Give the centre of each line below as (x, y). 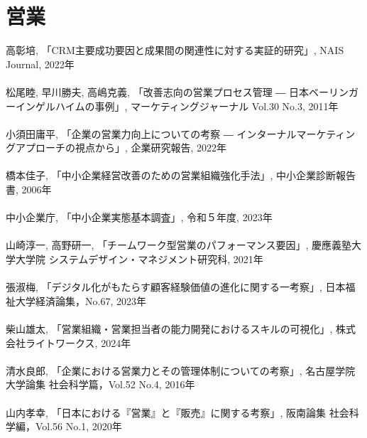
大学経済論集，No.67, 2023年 (81, 300)
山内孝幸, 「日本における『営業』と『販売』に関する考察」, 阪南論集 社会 (177, 412)
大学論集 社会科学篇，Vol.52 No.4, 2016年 (100, 384)
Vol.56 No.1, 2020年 (78, 426)
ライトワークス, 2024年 (78, 342)
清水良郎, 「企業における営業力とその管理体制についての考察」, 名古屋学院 (181, 370)
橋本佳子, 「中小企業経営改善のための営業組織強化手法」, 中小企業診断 (171, 175)
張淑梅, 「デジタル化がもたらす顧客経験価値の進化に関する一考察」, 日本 (176, 287)
